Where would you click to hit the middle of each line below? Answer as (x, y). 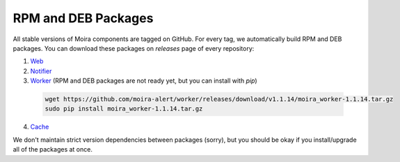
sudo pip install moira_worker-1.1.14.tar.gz (124, 109)
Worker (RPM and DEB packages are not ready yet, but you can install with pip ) (144, 81)
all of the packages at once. (53, 149)
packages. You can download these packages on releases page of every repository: (134, 48)
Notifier (41, 71)
